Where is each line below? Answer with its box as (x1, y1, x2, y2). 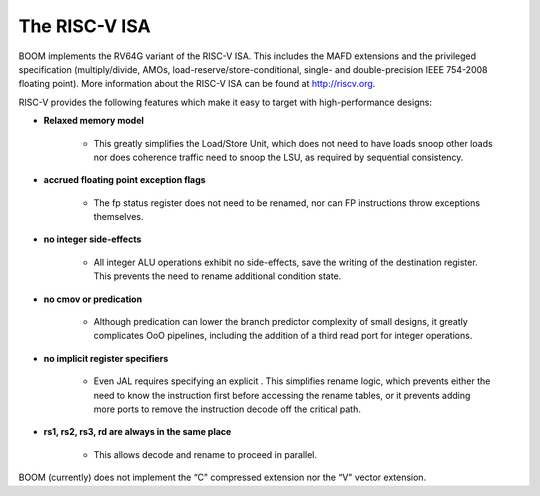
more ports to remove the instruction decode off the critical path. (93, 403, 362, 415)
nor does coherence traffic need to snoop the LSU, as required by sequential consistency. (93, 151, 464, 163)
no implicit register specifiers (43, 352, 169, 364)
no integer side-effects (43, 233, 142, 245)
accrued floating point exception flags (43, 174, 206, 186)
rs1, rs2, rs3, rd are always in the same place (43, 426, 232, 438)
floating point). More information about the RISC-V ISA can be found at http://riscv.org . (18, 78, 376, 90)
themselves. (93, 211, 144, 223)
